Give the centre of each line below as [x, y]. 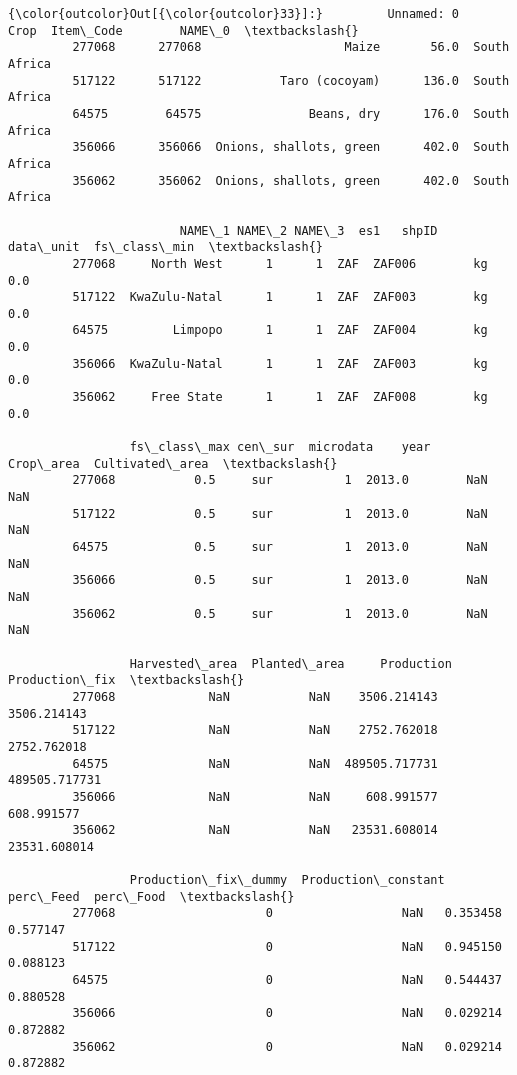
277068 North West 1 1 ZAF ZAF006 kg [280, 263]
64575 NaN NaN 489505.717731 [255, 763]
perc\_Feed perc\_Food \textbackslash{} [151, 896]
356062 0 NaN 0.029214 [287, 1046]
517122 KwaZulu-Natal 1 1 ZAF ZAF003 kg [280, 297]
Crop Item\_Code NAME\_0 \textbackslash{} [183, 30]
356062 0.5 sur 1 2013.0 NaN [280, 613]
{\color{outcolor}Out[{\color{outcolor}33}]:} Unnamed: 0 [234, 14]
